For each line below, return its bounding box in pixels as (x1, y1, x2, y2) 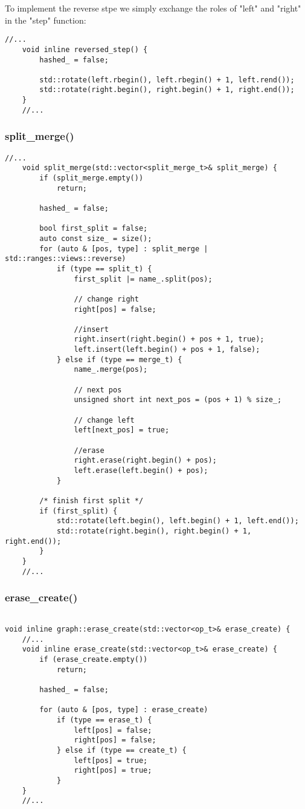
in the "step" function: (5, 13, 86, 26)
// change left (74, 415, 135, 424)
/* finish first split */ (39, 496, 144, 505)
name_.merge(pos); (74, 365, 148, 374)
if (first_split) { (39, 506, 118, 515)
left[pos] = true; (74, 756, 148, 765)
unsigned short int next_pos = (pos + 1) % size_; (74, 395, 282, 404)
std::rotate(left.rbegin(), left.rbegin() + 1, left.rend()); (39, 75, 295, 84)
